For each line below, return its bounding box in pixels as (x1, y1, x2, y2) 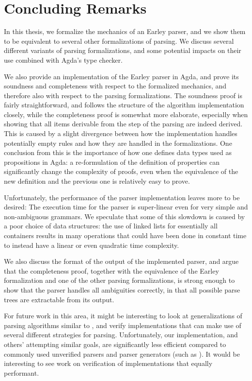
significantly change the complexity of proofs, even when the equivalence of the (4, 166, 238, 176)
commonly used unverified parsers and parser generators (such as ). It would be (4, 348, 240, 359)
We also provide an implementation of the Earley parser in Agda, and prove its (4, 71, 239, 81)
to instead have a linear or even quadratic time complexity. (4, 240, 179, 250)
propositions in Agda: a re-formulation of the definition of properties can (4, 156, 220, 167)
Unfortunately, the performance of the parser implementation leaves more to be (4, 192, 240, 202)
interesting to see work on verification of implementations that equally (4, 358, 213, 368)
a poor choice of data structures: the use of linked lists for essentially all (4, 221, 218, 231)
